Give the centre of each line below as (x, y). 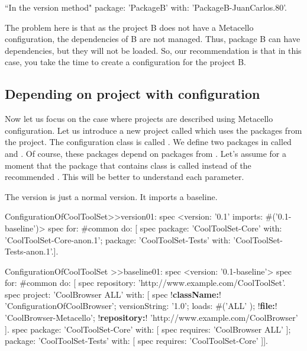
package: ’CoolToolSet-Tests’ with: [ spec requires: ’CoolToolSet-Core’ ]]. (136, 341)
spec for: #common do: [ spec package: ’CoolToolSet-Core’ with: (165, 228)
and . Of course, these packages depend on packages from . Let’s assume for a (146, 153)
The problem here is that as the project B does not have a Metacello (129, 27)
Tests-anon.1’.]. (32, 251)
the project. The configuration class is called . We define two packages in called (148, 142)
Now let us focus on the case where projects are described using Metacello (139, 119)
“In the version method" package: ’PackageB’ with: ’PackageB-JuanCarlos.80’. (146, 7)
